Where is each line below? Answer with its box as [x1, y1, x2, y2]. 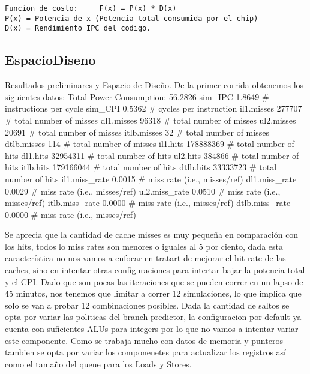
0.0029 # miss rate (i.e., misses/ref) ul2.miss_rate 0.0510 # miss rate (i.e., [5, 184, 281, 197]
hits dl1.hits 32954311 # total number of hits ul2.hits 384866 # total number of [5, 149, 299, 161]
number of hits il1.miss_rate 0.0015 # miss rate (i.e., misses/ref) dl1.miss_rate [5, 172, 297, 185]
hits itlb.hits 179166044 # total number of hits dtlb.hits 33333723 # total [5, 161, 277, 173]
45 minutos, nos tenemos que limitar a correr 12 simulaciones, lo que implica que [5, 287, 302, 300]
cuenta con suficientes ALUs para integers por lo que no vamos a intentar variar [5, 322, 299, 335]
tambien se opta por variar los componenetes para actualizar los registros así [5, 346, 286, 358]
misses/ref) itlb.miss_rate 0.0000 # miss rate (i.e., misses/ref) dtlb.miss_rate [5, 196, 291, 209]
